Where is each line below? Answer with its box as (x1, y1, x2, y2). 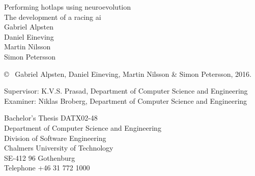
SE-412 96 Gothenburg (4, 152, 75, 163)
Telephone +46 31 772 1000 (4, 162, 90, 173)
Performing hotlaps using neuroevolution (4, 2, 131, 12)
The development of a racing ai (4, 11, 101, 22)
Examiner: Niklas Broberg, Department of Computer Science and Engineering (4, 95, 247, 106)
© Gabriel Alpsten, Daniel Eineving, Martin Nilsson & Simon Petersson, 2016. (4, 68, 252, 79)
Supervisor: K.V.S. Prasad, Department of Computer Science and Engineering (4, 85, 248, 96)
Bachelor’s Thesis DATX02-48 (4, 112, 98, 123)
